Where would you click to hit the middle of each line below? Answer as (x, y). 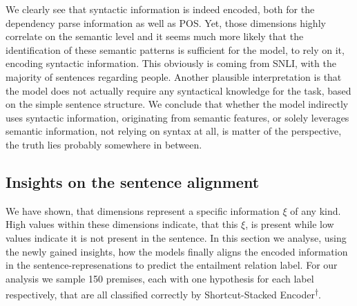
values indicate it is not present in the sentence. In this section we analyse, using (176, 237)
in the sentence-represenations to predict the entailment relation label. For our (172, 265)
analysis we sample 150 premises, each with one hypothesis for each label (160, 278)
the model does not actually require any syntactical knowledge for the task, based (178, 90)
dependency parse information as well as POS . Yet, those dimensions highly (166, 22)
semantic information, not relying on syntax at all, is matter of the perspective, (174, 131)
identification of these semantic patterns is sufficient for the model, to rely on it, (175, 49)
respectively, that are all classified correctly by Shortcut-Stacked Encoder (160, 294)
